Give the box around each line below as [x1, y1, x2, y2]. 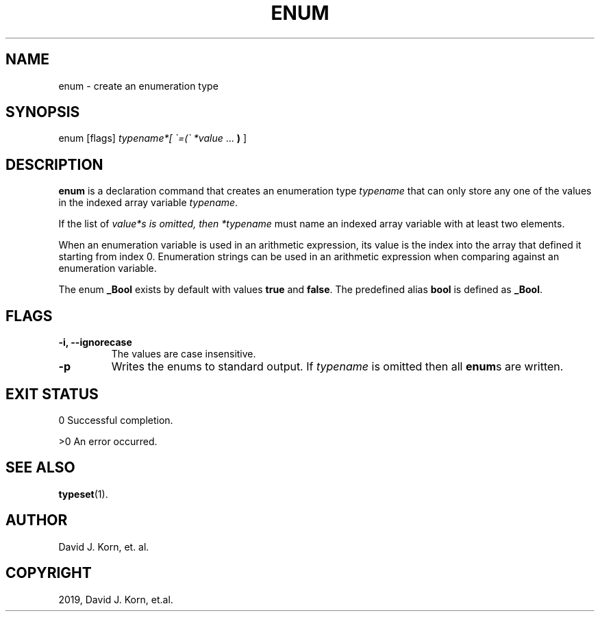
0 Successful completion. [58, 414, 173, 426]
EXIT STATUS [5, 385, 99, 403]
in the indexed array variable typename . [58, 197, 238, 209]
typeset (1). [58, 488, 108, 500]
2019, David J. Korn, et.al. [58, 593, 173, 605]
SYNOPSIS [5, 103, 80, 121]
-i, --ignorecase [58, 336, 132, 349]
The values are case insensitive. [111, 348, 256, 360]
